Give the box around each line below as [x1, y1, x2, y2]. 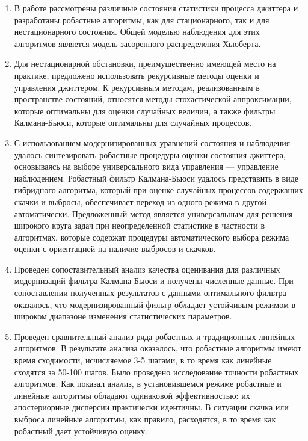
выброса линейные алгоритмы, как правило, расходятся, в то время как [14, 413, 276, 425]
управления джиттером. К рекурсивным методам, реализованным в [14, 81, 260, 93]
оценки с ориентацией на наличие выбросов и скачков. [14, 242, 216, 255]
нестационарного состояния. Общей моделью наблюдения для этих [14, 25, 260, 38]
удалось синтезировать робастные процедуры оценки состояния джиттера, [14, 148, 286, 161]
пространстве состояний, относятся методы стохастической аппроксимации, [14, 93, 292, 105]
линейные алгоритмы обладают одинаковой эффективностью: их [14, 389, 250, 401]
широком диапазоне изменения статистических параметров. [14, 310, 232, 322]
